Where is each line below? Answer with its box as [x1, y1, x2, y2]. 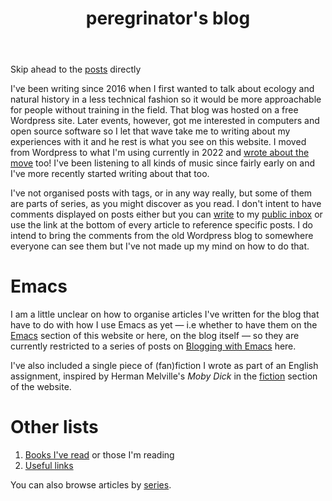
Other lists [10, 416, 99, 439]
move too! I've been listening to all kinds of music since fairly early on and [10, 157, 315, 169]
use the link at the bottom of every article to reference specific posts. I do [10, 219, 313, 231]
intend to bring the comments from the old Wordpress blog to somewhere [10, 230, 314, 242]
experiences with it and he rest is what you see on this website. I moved [10, 136, 307, 148]
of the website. [10, 381, 72, 393]
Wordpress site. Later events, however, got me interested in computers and [10, 115, 320, 127]
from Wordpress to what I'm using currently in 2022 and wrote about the [10, 147, 310, 159]
